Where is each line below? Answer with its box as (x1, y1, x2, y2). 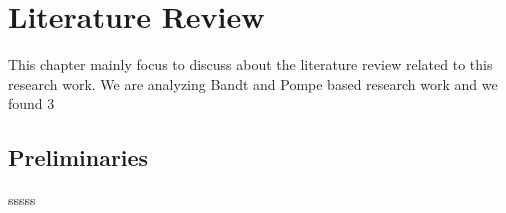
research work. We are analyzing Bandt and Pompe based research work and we (8, 73, 498, 94)
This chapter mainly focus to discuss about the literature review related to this (8, 54, 493, 75)
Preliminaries (8, 142, 149, 173)
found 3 (8, 93, 55, 114)
